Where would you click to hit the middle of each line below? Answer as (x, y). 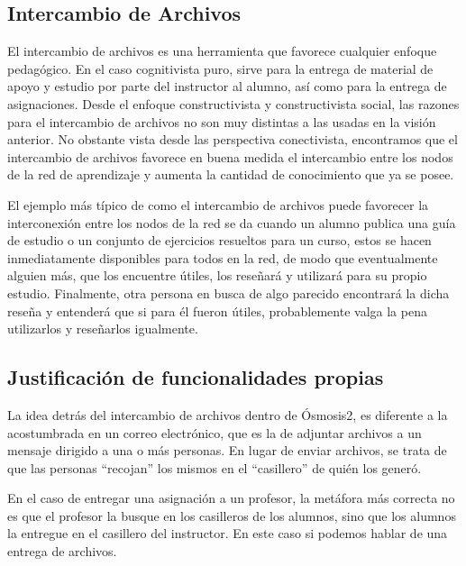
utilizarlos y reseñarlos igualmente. (103, 329)
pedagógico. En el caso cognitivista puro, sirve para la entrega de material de (220, 68)
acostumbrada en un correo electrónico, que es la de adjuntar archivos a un (215, 432)
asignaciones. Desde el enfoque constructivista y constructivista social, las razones (233, 103)
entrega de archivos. (62, 551)
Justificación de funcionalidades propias (196, 377)
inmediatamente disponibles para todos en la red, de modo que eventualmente (223, 257)
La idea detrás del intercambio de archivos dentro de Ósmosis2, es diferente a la (228, 414)
